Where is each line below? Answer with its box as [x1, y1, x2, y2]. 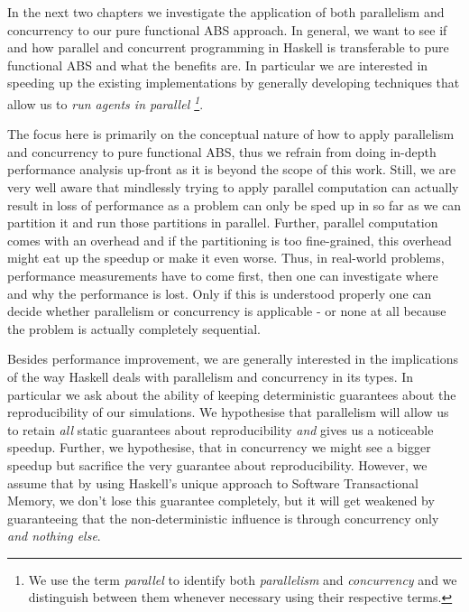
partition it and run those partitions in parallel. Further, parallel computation [7, 213, 438, 232]
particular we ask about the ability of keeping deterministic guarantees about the [7, 385, 456, 403]
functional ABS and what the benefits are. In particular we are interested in [7, 55, 428, 74]
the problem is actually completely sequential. [7, 319, 261, 338]
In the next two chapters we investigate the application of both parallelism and [7, 3, 445, 21]
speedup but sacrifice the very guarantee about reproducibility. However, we [7, 455, 428, 474]
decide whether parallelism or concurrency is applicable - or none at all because [7, 301, 446, 320]
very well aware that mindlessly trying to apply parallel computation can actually [7, 178, 459, 196]
